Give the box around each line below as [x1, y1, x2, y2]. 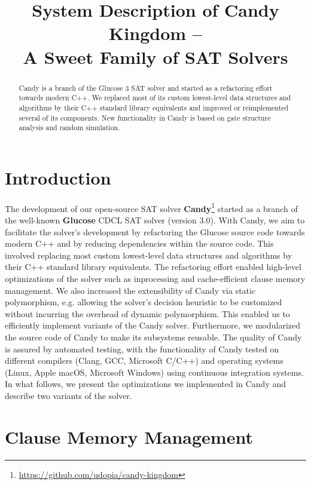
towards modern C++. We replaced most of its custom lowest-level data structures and [19, 93, 291, 103]
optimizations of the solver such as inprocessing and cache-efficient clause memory [5, 272, 306, 284]
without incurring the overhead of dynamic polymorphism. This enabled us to [5, 307, 290, 320]
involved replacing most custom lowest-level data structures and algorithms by [5, 248, 292, 261]
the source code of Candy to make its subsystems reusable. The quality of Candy [5, 330, 302, 343]
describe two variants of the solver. [5, 389, 132, 401]
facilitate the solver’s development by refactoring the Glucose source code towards [5, 225, 305, 238]
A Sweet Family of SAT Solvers [23, 44, 288, 69]
